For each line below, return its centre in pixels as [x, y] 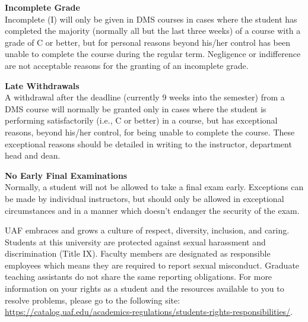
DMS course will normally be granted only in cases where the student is [136, 108]
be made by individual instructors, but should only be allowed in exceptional [145, 198]
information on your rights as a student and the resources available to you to [145, 288]
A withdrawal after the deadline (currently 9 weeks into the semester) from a [145, 97]
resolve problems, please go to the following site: [93, 300]
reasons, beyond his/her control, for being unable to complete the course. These [150, 132]
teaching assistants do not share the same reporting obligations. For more [139, 277]
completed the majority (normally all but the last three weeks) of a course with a [153, 31]
